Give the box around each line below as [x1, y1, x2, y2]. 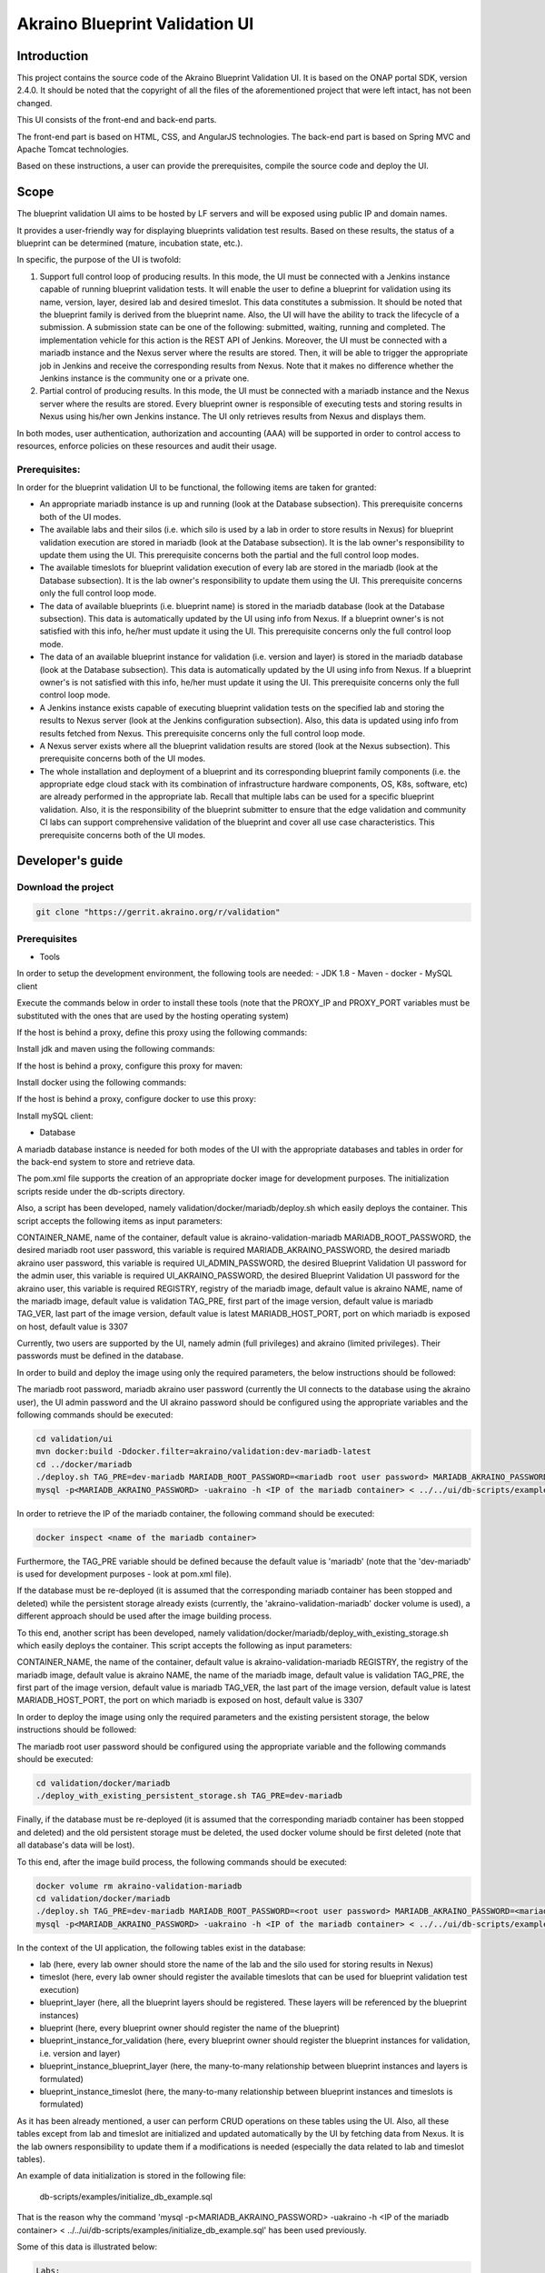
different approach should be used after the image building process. [16, 1610, 272, 1622]
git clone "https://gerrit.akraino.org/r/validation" [35, 907, 281, 917]
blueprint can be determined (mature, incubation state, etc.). [16, 237, 243, 249]
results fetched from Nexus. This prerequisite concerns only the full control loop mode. [39, 727, 365, 738]
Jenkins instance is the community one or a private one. [39, 373, 250, 384]
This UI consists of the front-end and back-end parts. [16, 115, 217, 125]
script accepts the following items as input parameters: [16, 1215, 223, 1227]
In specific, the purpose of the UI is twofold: [16, 255, 182, 265]
